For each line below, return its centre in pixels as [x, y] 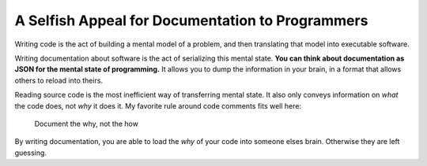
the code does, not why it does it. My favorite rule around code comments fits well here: [158, 105]
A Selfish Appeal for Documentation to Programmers [191, 20]
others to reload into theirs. [59, 80]
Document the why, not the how [86, 124]
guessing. [31, 153]
